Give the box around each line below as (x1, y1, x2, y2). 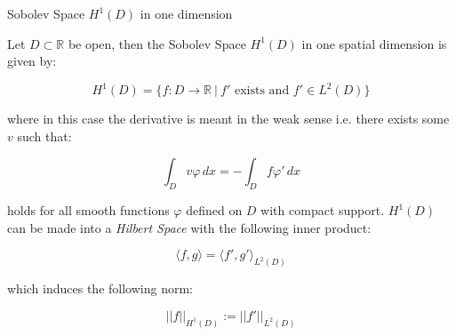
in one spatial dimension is (301, 34, 447, 52)
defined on (186, 201, 243, 220)
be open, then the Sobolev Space (68, 34, 246, 52)
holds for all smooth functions (7, 201, 170, 220)
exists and (234, 84, 290, 98)
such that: (17, 126, 72, 145)
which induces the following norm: (7, 279, 193, 298)
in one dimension (140, 4, 233, 22)
